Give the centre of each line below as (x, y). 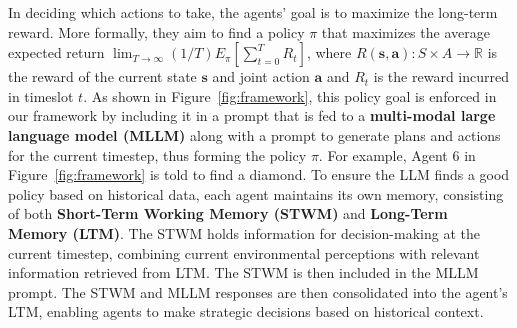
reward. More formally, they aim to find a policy (156, 31)
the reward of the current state (102, 76)
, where (329, 52)
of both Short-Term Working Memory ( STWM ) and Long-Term (228, 213)
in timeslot (41, 95)
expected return (56, 52)
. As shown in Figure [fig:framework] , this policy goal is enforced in (290, 95)
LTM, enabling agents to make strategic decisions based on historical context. (246, 311)
